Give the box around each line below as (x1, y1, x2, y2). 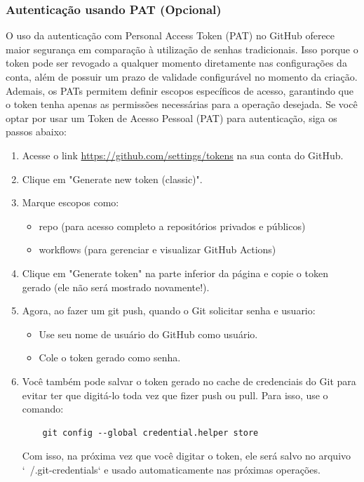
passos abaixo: (6, 124, 67, 139)
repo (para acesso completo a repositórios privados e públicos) (39, 218, 306, 233)
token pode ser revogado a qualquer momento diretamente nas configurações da (6, 55, 347, 70)
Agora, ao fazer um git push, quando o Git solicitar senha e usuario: (22, 303, 316, 318)
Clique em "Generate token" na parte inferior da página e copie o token (22, 265, 328, 280)
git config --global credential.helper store (42, 427, 259, 438)
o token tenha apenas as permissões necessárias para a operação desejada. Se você (6, 97, 358, 112)
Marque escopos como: (22, 195, 119, 210)
